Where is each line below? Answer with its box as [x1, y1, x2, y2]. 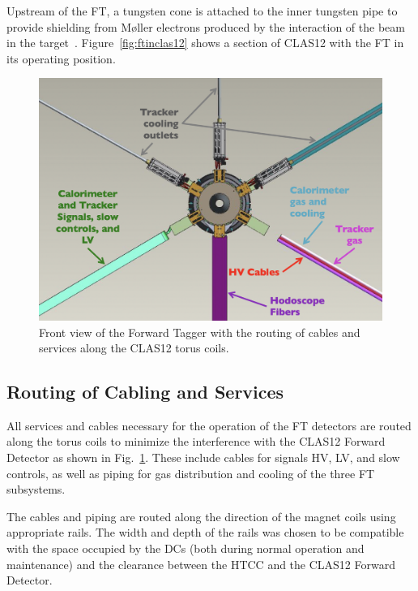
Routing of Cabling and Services [6, 379, 284, 404]
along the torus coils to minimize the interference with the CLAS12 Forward [6, 433, 386, 450]
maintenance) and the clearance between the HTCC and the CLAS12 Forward [6, 555, 395, 572]
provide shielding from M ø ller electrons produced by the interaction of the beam [6, 18, 405, 35]
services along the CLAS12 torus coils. [39, 339, 229, 356]
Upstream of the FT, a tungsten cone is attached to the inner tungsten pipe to [6, 2, 398, 19]
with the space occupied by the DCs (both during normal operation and [6, 540, 365, 557]
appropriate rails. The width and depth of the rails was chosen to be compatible [6, 524, 404, 541]
